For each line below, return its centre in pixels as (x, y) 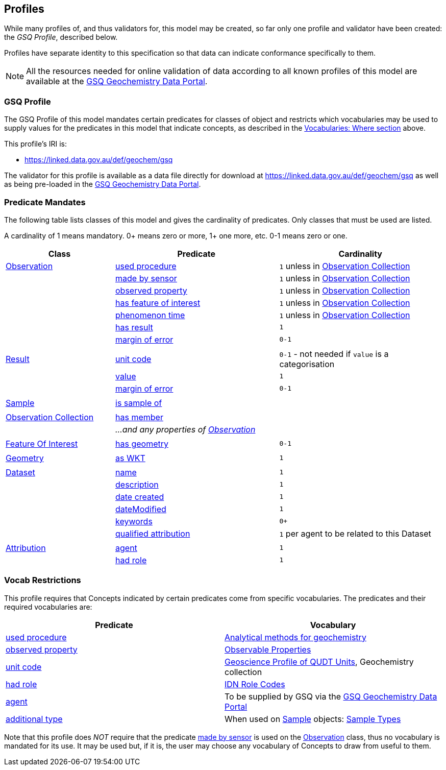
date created (140, 497)
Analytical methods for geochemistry (295, 637)
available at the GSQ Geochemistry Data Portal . (117, 81)
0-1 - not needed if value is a (334, 354)
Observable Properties (268, 649)
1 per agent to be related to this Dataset (355, 533)
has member (139, 417)
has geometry (142, 443)
